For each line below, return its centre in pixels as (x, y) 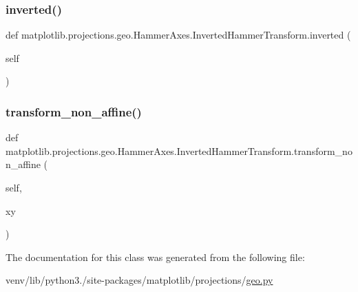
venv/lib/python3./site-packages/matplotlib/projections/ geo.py (139, 280)
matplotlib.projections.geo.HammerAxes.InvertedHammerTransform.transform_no (179, 150)
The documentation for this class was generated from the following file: (155, 257)
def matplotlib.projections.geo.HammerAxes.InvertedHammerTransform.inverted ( (178, 35)
